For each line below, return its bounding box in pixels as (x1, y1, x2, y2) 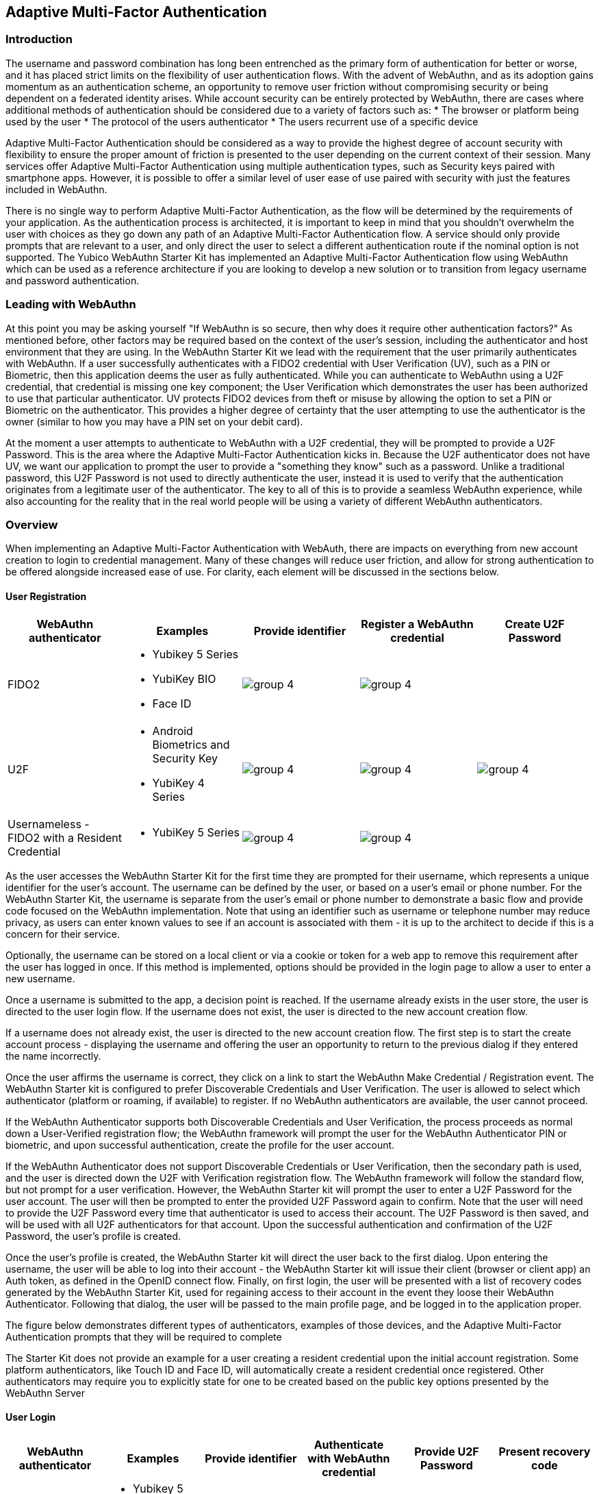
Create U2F (505, 617, 565, 631)
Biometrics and (152, 737, 230, 751)
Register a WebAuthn (361, 617, 474, 631)
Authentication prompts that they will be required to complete (5, 1330, 282, 1343)
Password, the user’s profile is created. (5, 1230, 181, 1242)
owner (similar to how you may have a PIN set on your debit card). (5, 415, 303, 427)
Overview (5, 517, 58, 532)
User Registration (5, 590, 87, 602)
